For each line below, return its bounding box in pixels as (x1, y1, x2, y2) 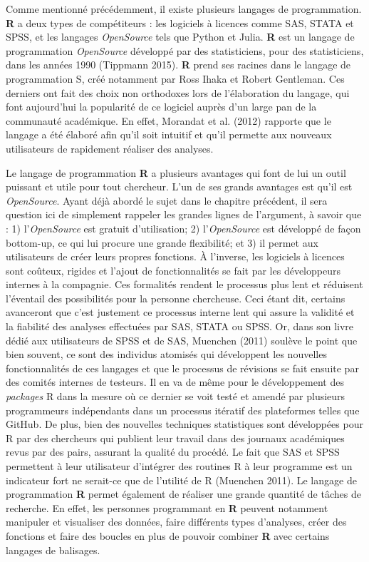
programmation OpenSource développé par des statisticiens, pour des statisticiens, (6, 43, 364, 58)
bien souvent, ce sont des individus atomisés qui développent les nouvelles (6, 347, 327, 362)
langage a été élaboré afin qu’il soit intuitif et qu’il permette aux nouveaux (6, 127, 332, 142)
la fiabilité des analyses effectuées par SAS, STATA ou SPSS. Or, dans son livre (6, 319, 354, 334)
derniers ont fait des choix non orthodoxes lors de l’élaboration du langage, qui (6, 85, 350, 100)
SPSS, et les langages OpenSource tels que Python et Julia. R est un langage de (6, 29, 355, 44)
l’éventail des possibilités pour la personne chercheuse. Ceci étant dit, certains (6, 290, 345, 305)
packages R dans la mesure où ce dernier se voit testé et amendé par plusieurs (6, 389, 345, 404)
